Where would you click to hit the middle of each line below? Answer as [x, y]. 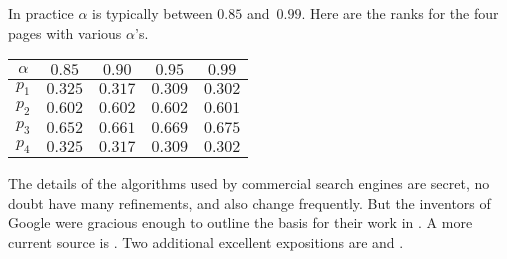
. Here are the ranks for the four [400, 13]
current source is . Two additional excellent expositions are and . [206, 241]
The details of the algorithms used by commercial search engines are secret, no [249, 182]
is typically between [152, 13]
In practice [41, 13]
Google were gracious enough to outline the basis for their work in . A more [240, 222]
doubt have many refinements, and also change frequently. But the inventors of [249, 202]
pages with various [65, 32]
